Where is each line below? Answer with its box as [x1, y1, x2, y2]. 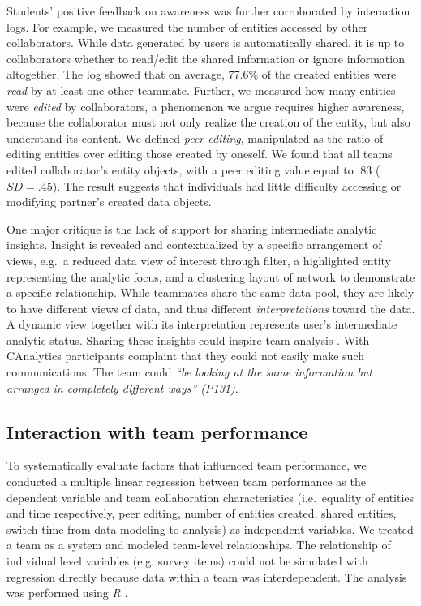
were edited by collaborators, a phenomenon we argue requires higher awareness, [6, 97, 405, 114]
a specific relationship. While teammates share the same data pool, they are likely [6, 284, 415, 301]
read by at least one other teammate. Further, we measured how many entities [6, 81, 396, 98]
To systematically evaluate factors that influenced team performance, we [6, 457, 367, 474]
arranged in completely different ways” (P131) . [6, 379, 238, 396]
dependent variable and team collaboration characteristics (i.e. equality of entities [6, 488, 415, 505]
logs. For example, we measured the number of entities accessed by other [6, 18, 368, 35]
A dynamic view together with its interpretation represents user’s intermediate [6, 316, 397, 333]
